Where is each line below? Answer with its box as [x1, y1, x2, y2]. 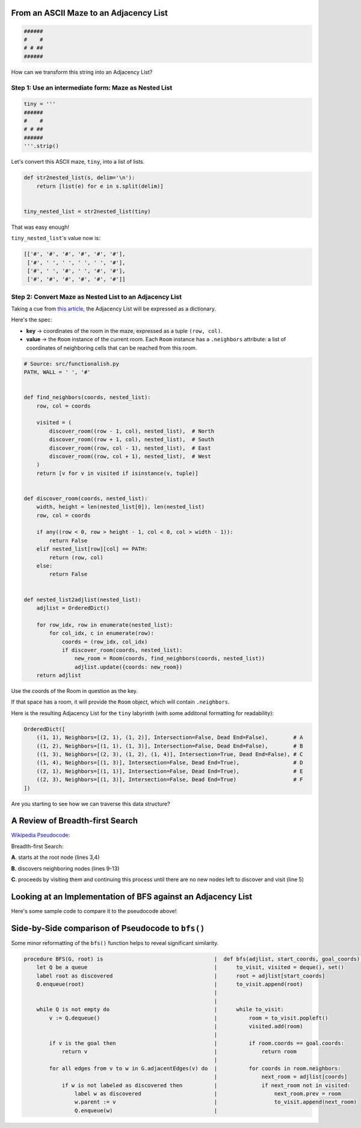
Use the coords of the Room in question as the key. [11, 687, 138, 695]
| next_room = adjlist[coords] [214, 1073, 348, 1080]
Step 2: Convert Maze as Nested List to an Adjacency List [11, 293, 182, 301]
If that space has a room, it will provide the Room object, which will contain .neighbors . [11, 698, 230, 705]
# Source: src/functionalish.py [23, 360, 120, 367]
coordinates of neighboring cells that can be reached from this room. [26, 344, 197, 352]
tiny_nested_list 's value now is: [11, 235, 100, 242]
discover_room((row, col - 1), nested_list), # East [49, 444, 211, 451]
